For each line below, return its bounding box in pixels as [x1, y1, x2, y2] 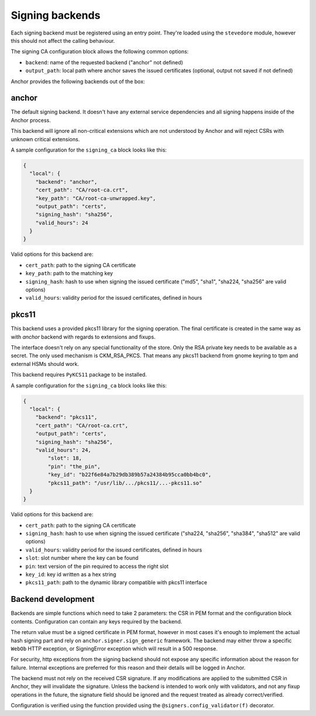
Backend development [11, 594, 95, 604]
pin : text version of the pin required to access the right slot [25, 563, 169, 570]
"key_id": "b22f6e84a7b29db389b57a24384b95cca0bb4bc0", [47, 471, 212, 478]
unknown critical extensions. [11, 135, 80, 143]
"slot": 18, [47, 455, 82, 462]
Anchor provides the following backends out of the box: [11, 78, 145, 85]
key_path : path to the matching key [25, 270, 114, 277]
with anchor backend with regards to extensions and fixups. [11, 333, 156, 340]
